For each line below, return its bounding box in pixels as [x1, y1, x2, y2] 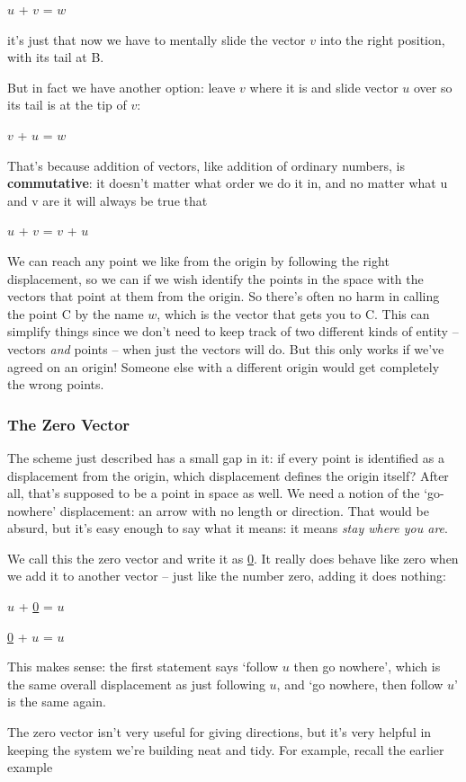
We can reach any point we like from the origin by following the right [7, 251, 390, 270]
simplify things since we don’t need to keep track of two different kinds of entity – [7, 322, 459, 341]
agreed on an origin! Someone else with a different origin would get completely [7, 357, 440, 376]
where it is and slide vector [249, 77, 399, 96]
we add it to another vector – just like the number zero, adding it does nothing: [7, 566, 446, 585]
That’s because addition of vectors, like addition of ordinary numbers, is [7, 156, 405, 174]
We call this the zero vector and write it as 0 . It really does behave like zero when [7, 548, 459, 567]
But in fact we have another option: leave [7, 77, 236, 96]
